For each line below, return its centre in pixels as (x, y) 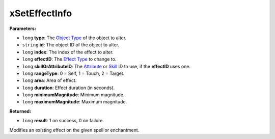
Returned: (20, 111)
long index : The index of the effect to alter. (68, 52)
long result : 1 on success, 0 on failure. (63, 121)
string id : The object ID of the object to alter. (71, 45)
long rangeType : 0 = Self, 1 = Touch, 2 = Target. (73, 73)
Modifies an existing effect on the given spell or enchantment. (74, 130)
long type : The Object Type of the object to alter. (74, 38)
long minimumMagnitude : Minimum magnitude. (73, 95)
